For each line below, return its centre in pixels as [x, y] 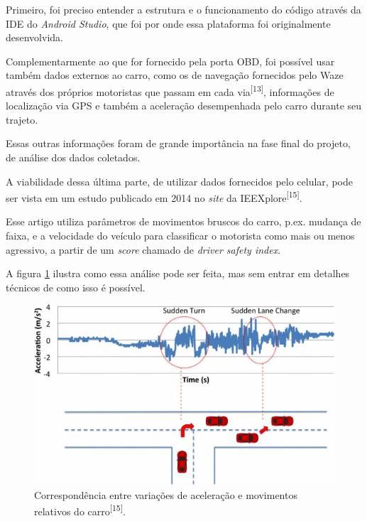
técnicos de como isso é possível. [76, 287]
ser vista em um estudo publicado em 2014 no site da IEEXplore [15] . [154, 197]
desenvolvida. [34, 37]
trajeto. [22, 119]
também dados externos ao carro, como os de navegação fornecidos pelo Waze [175, 75]
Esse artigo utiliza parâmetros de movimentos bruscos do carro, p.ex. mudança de [183, 221]
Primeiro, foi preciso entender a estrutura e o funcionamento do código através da [183, 9]
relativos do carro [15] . [80, 510]
